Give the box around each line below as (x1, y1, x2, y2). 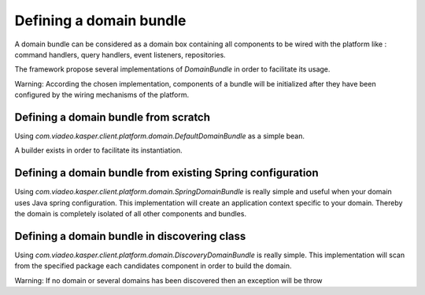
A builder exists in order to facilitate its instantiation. (14, 146, 183, 155)
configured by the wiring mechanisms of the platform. (14, 90, 190, 100)
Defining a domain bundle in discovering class (14, 229, 246, 243)
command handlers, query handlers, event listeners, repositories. (14, 50, 226, 59)
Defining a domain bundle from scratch (14, 110, 211, 124)
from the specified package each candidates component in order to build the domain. (14, 261, 292, 271)
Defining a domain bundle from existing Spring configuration (14, 166, 319, 180)
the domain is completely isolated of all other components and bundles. (14, 209, 247, 219)
